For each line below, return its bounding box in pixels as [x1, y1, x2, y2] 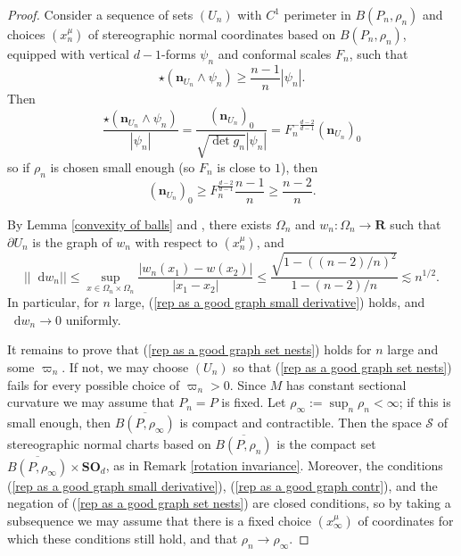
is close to [217, 157, 271, 176]
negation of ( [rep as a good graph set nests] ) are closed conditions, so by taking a [7, 494, 451, 512]
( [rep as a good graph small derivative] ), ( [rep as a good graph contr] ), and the [7, 476, 438, 494]
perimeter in [284, 5, 351, 23]
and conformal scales [218, 45, 332, 62]
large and [387, 340, 439, 359]
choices [7, 25, 45, 43]
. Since [229, 375, 267, 394]
